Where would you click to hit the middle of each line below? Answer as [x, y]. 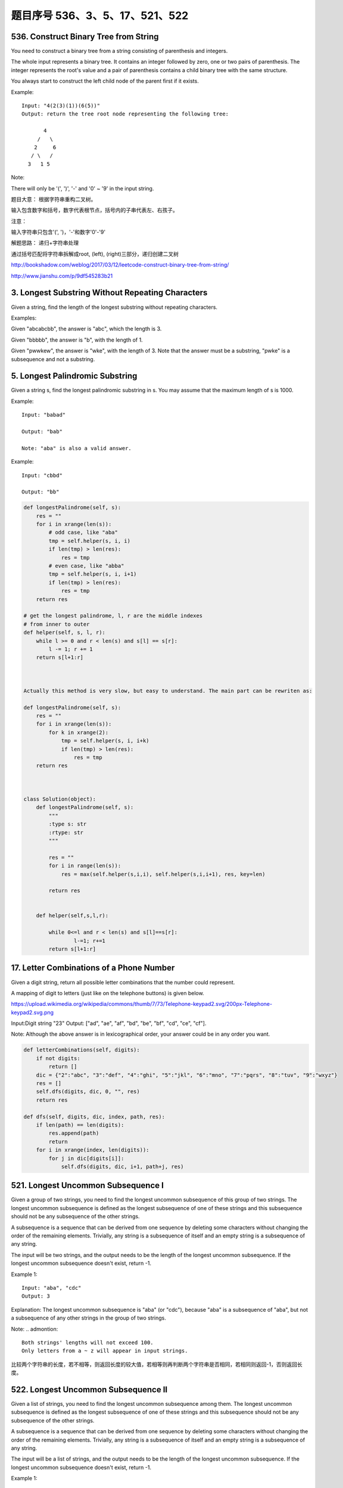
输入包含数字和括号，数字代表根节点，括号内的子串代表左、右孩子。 [94, 210]
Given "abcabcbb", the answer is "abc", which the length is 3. [86, 329]
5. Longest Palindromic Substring [74, 376]
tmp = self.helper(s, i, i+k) [105, 741]
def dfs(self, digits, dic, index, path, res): [94, 1117]
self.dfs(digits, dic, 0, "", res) [88, 1092]
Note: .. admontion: [35, 1329]
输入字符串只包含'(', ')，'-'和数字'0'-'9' [58, 232]
